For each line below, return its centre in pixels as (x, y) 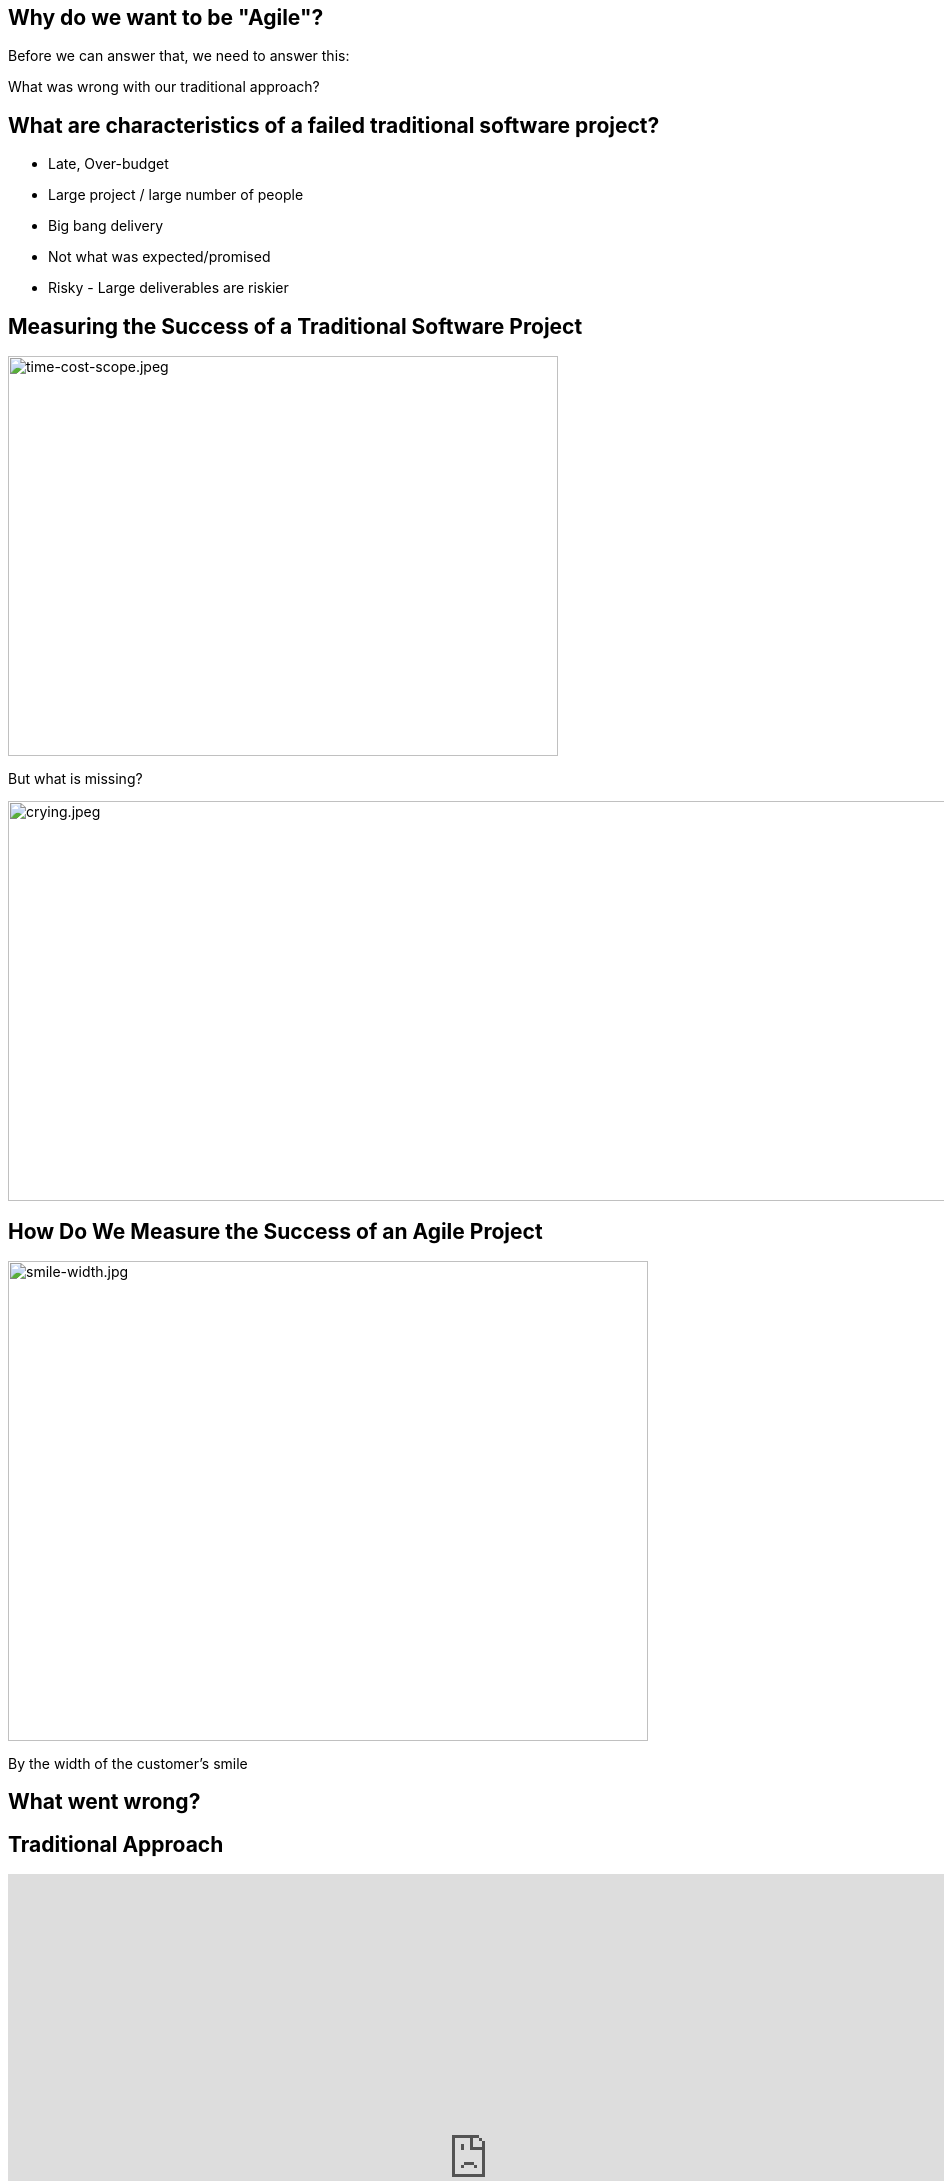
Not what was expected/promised (159, 257)
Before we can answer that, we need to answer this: (179, 56)
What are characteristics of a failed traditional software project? (334, 125)
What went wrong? (104, 1802)
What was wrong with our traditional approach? (164, 87)
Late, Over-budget (108, 164)
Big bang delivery (106, 226)
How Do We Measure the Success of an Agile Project (275, 1231)
